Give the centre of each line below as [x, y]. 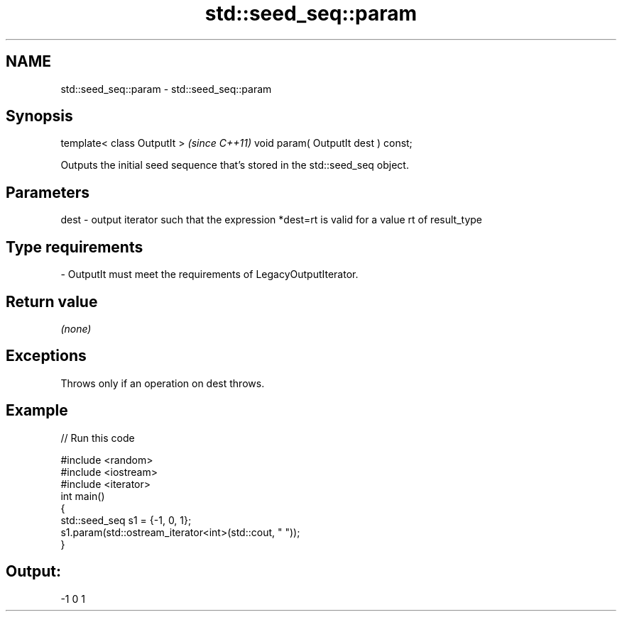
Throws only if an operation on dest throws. [163, 383]
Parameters [48, 192]
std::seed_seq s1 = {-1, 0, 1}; [126, 520]
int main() [83, 496]
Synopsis [39, 116]
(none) [76, 328]
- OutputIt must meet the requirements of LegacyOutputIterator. [209, 274]
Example [37, 411]
